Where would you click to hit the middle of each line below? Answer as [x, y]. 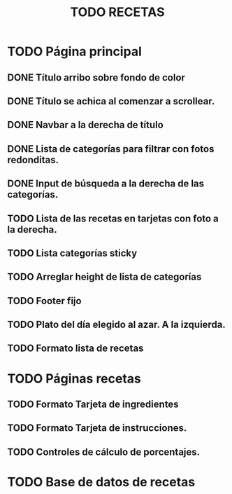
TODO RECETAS [117, 12]
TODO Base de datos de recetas [101, 482]
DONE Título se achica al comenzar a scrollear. [111, 101]
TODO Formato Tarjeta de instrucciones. [97, 428]
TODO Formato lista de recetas [75, 349]
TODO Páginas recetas [74, 378]
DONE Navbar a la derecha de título [86, 125]
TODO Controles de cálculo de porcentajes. [104, 452]
